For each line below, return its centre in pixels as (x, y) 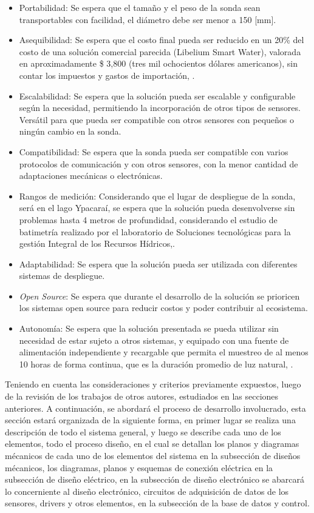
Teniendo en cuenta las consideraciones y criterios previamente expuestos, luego (153, 384)
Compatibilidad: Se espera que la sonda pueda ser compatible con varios (154, 151)
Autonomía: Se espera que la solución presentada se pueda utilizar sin (149, 328)
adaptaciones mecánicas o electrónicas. (91, 176)
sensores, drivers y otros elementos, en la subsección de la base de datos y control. (157, 503)
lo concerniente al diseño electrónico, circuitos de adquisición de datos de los (147, 491)
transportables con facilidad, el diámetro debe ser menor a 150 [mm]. (148, 19)
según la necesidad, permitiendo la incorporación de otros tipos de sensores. (160, 108)
